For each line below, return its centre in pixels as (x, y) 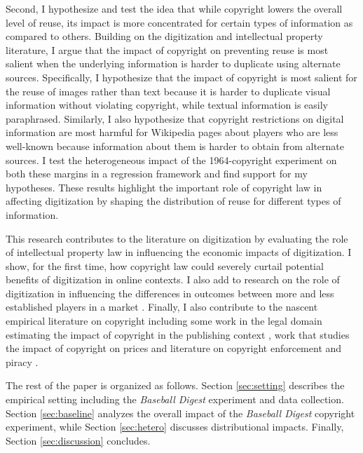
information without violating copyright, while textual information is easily (167, 105)
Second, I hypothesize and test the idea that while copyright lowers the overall (174, 8)
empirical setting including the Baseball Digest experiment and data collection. (175, 399)
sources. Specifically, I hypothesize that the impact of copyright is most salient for (181, 77)
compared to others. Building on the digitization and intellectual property (164, 36)
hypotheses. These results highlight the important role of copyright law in (164, 187)
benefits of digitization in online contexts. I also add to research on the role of (173, 279)
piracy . (22, 361)
